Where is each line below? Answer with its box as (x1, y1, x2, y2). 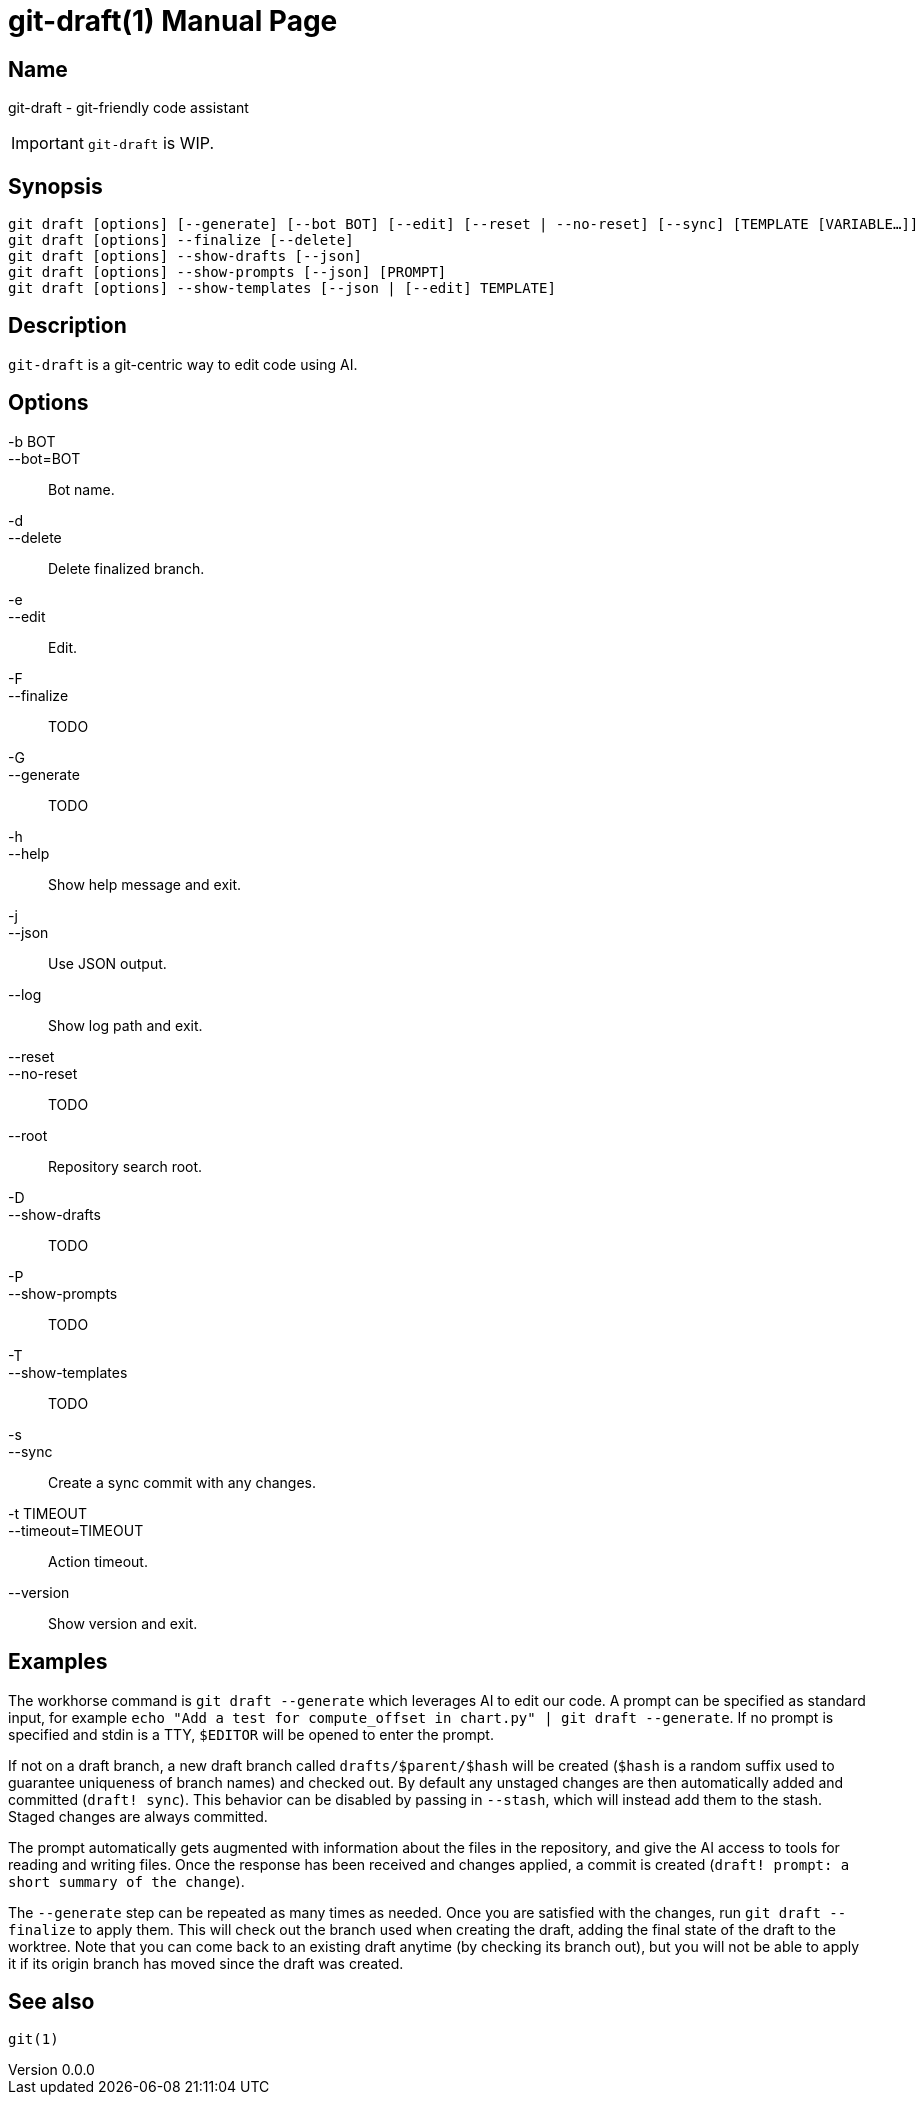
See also (8, 1988, 95, 2014)
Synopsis (8, 173, 103, 199)
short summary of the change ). (8, 1872, 245, 1890)
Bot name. (48, 480, 115, 498)
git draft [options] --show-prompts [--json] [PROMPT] (8, 264, 447, 281)
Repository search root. (48, 1157, 203, 1175)
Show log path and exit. (48, 1016, 203, 1034)
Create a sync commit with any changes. (48, 1473, 317, 1491)
